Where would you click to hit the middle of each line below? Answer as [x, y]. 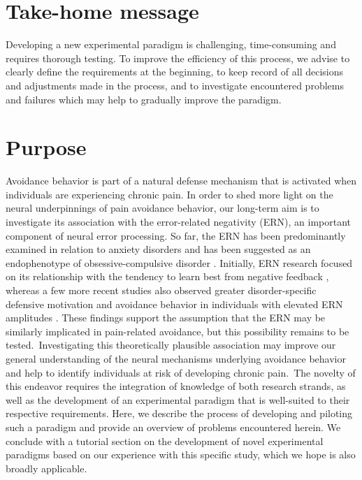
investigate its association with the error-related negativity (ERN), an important [179, 221]
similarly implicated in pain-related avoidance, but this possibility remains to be [178, 331]
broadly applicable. [46, 468]
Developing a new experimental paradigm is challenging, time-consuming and [171, 44]
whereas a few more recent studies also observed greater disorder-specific [161, 290]
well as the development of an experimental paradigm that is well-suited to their [178, 399]
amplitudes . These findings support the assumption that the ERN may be [166, 318]
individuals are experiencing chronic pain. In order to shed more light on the [169, 194]
